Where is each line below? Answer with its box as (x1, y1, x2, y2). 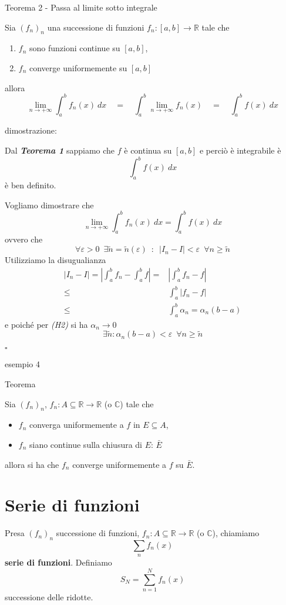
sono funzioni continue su (29, 42, 120, 54)
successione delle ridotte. (5, 591, 93, 603)
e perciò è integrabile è (199, 144, 281, 157)
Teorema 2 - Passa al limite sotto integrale (5, 1, 157, 13)
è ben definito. (5, 178, 56, 191)
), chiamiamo (212, 527, 260, 539)
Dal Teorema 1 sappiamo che (5, 144, 115, 157)
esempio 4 (5, 358, 40, 370)
